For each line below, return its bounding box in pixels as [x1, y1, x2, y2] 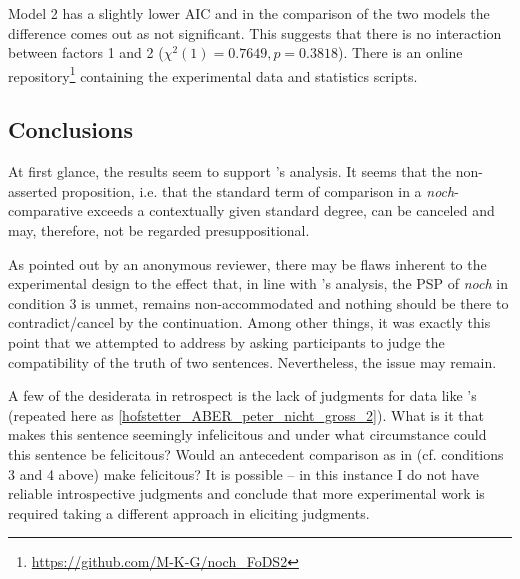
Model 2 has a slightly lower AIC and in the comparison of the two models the [8, 3, 490, 23]
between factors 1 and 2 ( [8, 42, 164, 63]
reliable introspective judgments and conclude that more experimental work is [8, 483, 485, 504]
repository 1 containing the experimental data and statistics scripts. [8, 62, 418, 86]
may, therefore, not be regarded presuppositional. [8, 220, 310, 241]
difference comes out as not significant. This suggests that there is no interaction [8, 22, 502, 43]
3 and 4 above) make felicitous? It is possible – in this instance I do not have [8, 463, 479, 484]
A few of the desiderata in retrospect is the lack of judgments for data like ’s [8, 385, 477, 406]
